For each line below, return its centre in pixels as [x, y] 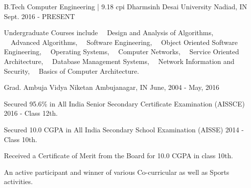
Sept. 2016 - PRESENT [40, 16]
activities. [18, 181]
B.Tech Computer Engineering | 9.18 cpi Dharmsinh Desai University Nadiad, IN [126, 6]
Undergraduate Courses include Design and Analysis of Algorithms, [109, 32]
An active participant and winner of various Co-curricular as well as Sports [117, 172]
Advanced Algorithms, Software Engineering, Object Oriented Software [124, 42]
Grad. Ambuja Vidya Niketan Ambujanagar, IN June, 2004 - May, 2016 [112, 87]
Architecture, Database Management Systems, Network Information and [119, 61]
